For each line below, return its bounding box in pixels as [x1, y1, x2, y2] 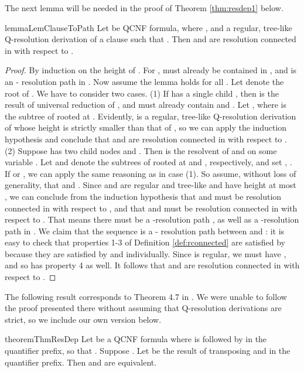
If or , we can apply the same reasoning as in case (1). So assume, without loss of [5, 167, 296, 179]
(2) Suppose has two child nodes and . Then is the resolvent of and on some [5, 144, 277, 156]
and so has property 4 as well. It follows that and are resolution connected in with [5, 259, 300, 271]
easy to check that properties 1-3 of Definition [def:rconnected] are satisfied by [5, 236, 286, 248]
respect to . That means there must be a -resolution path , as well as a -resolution [5, 213, 299, 226]
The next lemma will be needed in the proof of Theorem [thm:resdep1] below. [5, 2, 283, 13]
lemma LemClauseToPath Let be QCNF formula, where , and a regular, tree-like [5, 21, 292, 33]
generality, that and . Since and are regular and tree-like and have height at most [5, 179, 296, 191]
